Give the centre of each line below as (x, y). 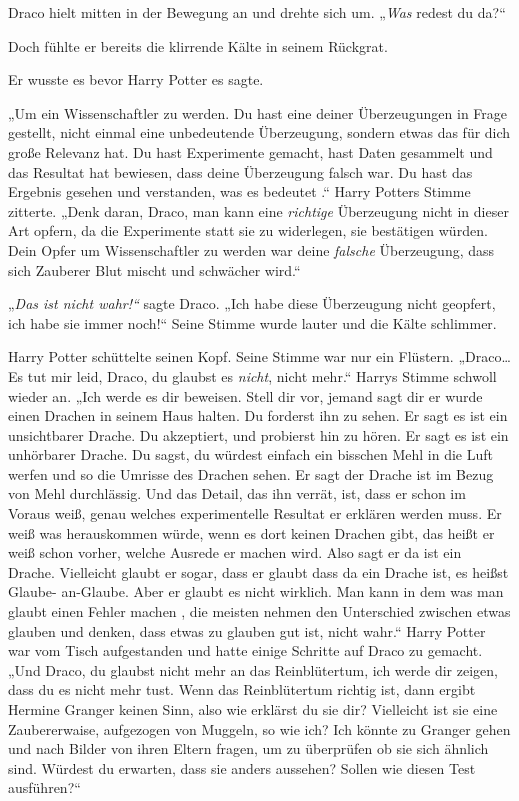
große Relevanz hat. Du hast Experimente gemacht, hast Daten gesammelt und (250, 151)
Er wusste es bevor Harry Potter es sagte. (136, 79)
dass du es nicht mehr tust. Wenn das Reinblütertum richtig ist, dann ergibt (242, 689)
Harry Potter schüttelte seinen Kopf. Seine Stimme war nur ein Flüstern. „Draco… (259, 356)
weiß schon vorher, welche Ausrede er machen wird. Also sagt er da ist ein (235, 552)
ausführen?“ (44, 787)
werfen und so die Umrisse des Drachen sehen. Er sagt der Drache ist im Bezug (251, 473)
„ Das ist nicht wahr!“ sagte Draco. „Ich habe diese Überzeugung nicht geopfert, (252, 303)
